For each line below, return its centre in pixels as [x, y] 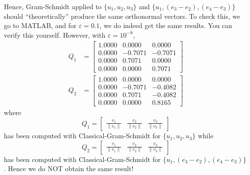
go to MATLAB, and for [40, 25]
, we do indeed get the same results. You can [166, 25]
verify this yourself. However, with [55, 35]
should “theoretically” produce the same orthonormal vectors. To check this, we [122, 16]
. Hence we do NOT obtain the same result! [69, 168]
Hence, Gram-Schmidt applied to [53, 6]
